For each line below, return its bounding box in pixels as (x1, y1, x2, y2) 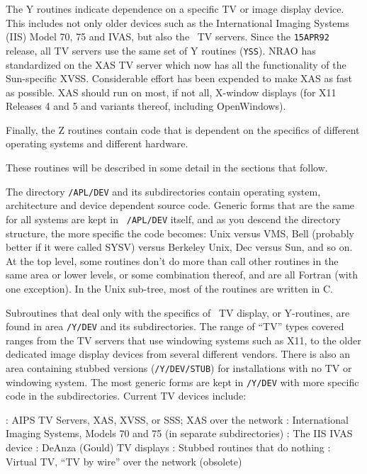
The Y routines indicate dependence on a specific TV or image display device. (6, 1, 344, 16)
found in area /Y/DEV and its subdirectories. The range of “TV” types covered (6, 319, 344, 334)
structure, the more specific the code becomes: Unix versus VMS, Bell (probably (6, 225, 354, 240)
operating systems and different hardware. (6, 136, 188, 151)
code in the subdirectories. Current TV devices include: (6, 388, 247, 403)
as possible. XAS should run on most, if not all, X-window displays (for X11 (6, 84, 337, 99)
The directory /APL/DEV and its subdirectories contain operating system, (6, 184, 321, 198)
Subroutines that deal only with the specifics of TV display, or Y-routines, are (6, 305, 350, 320)
